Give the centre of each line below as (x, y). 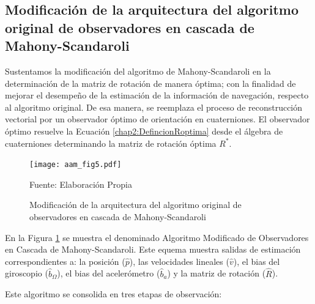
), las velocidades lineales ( (179, 261)
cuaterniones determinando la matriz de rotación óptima (111, 143)
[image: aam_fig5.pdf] (76, 165)
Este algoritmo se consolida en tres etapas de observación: (113, 294)
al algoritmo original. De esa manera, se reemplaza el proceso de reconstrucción (154, 107)
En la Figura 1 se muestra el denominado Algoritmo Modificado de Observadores (157, 237)
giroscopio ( (27, 273)
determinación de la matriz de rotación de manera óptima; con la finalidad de (150, 83)
